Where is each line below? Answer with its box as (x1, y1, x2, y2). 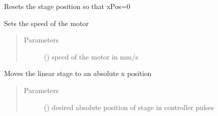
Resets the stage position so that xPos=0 (4, 1, 130, 11)
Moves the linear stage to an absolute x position (4, 68, 152, 78)
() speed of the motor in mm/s (44, 51, 138, 61)
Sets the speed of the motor (4, 17, 89, 28)
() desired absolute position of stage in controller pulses (44, 101, 214, 112)
